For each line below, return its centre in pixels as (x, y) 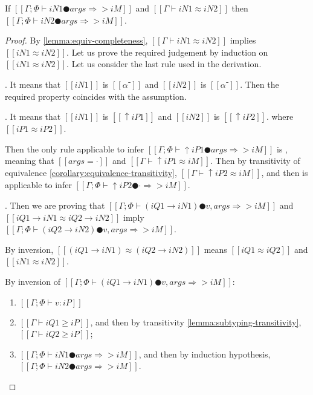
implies (243, 40)
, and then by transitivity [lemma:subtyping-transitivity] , (196, 322)
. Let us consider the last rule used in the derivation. (164, 64)
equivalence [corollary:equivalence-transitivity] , (91, 173)
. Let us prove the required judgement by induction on (167, 52)
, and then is (285, 173)
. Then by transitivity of (255, 161)
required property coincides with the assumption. (96, 96)
